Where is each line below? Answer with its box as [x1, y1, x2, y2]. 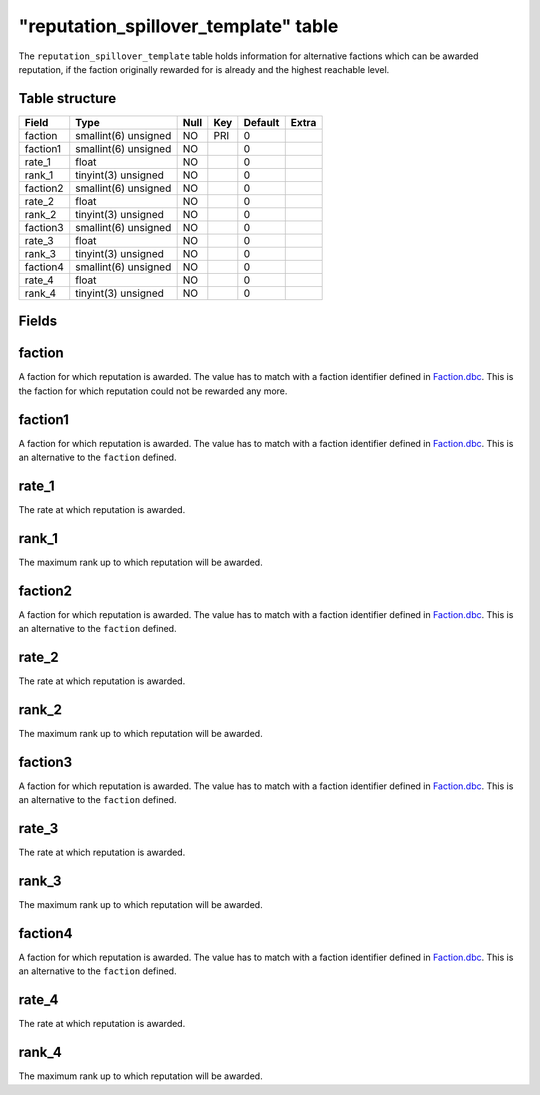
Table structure [18, 90, 117, 107]
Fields [18, 313, 58, 330]
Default [243, 115, 280, 129]
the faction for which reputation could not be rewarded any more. [18, 385, 288, 397]
